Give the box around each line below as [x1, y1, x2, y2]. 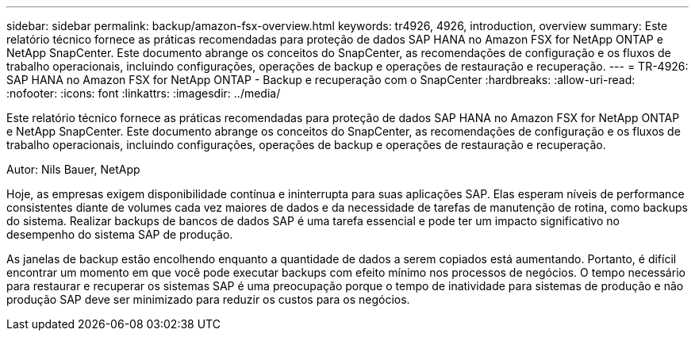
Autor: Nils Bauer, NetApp [6, 163, 140, 176]
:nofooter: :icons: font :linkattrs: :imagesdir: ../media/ [6, 86, 281, 100]
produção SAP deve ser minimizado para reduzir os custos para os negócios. [6, 293, 410, 306]
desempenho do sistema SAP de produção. [6, 228, 233, 241]
